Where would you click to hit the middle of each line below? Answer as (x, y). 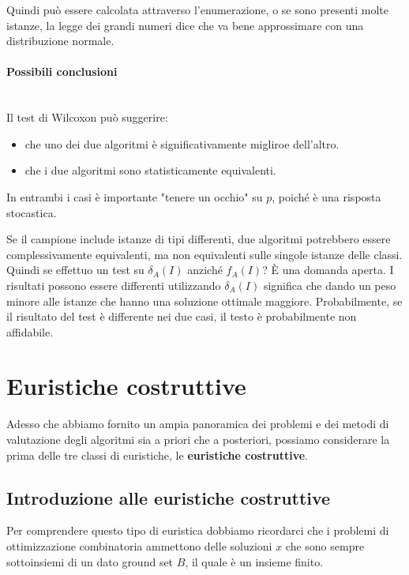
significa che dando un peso (330, 285)
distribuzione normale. (60, 41)
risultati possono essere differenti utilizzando (114, 285)
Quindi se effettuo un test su (75, 270)
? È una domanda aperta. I (328, 270)
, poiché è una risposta (326, 196)
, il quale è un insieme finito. (254, 561)
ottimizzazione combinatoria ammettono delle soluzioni (139, 546)
